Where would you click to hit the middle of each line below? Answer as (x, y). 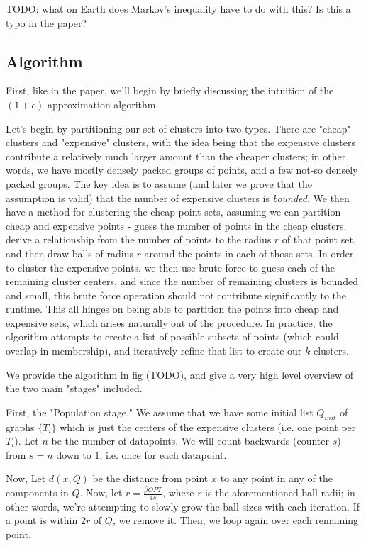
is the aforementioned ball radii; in (280, 492)
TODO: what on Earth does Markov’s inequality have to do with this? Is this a (178, 9)
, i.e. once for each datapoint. (163, 454)
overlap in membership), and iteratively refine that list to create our (154, 351)
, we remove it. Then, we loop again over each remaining (235, 520)
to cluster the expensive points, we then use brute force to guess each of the (171, 267)
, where (178, 492)
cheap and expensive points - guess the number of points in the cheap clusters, (176, 225)
